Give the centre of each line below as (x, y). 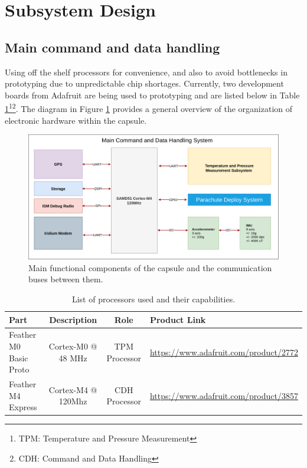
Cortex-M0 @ (73, 346)
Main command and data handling (112, 47)
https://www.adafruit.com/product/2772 (224, 352)
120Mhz (73, 401)
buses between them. (66, 279)
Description (73, 319)
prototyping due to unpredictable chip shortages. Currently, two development (144, 83)
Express (23, 407)
